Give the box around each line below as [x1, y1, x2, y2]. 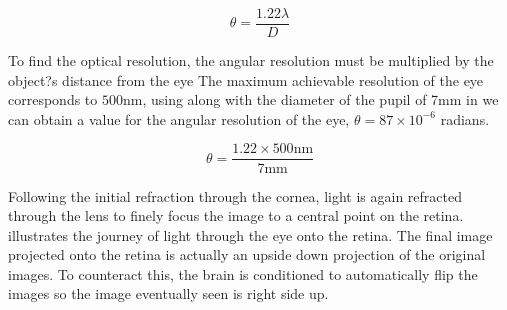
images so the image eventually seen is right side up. [8, 283, 329, 304]
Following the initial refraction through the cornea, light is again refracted [8, 185, 463, 206]
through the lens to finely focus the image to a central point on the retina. [8, 205, 464, 226]
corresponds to [8, 89, 98, 110]
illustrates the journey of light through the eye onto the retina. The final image [8, 224, 493, 245]
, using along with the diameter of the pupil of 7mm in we [142, 89, 499, 110]
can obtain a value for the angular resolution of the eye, [8, 108, 350, 129]
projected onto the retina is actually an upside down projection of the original [8, 244, 486, 265]
